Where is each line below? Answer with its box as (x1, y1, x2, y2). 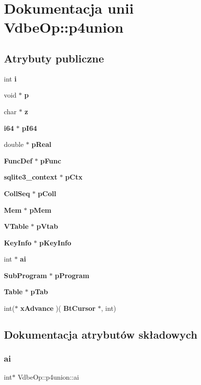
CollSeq (4, 188, 30, 198)
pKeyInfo (39, 237, 72, 247)
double (4, 139, 24, 149)
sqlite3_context (4, 172, 57, 182)
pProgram (55, 270, 90, 280)
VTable (4, 221, 29, 231)
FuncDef (4, 155, 33, 165)
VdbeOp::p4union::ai (18, 371, 79, 382)
